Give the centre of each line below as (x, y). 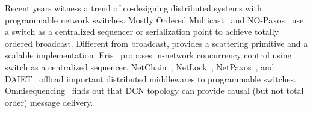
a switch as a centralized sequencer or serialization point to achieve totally (142, 32)
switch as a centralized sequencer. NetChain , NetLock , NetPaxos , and (140, 66)
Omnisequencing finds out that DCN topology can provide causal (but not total (154, 90)
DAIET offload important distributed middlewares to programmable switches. (150, 78)
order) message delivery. (49, 102)
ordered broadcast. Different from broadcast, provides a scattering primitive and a (156, 43)
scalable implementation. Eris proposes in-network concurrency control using (148, 55)
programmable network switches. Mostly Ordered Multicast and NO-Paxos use (154, 20)
